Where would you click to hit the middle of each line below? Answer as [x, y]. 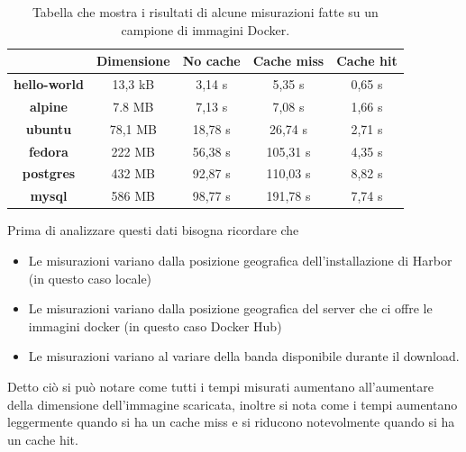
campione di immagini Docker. [206, 29]
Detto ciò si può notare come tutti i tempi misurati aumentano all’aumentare [220, 386]
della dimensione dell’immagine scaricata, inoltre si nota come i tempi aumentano [233, 404]
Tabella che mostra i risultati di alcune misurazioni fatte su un [205, 12]
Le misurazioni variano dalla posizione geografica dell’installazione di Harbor [240, 260]
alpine [48, 106]
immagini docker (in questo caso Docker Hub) [155, 325]
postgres [49, 173]
